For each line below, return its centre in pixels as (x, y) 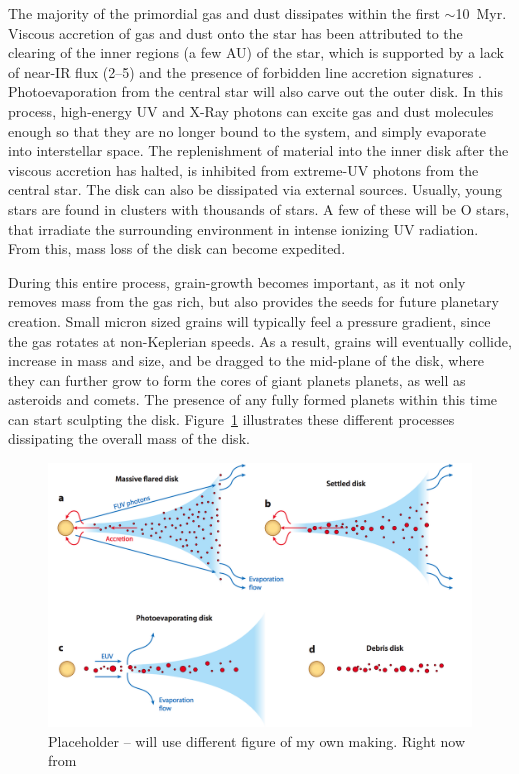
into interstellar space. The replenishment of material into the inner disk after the (258, 150)
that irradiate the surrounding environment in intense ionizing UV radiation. (243, 228)
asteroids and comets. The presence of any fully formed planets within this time (253, 399)
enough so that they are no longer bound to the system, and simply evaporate (247, 130)
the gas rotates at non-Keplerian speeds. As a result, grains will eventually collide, (260, 340)
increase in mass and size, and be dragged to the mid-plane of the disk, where (246, 360)
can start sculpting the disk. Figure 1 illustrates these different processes (231, 418)
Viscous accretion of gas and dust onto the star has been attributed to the (235, 32)
